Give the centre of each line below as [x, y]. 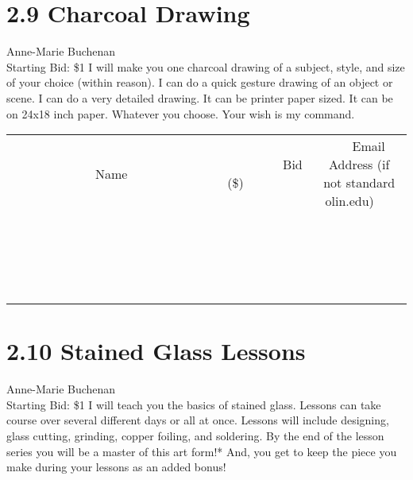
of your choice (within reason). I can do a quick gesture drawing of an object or [200, 82]
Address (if [359, 165]
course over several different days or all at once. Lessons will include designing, [198, 420]
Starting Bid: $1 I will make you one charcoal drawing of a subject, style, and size [206, 66]
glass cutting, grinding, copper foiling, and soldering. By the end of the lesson [195, 435]
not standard [359, 183]
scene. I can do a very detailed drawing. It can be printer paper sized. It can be [200, 97]
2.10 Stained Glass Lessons [156, 351]
